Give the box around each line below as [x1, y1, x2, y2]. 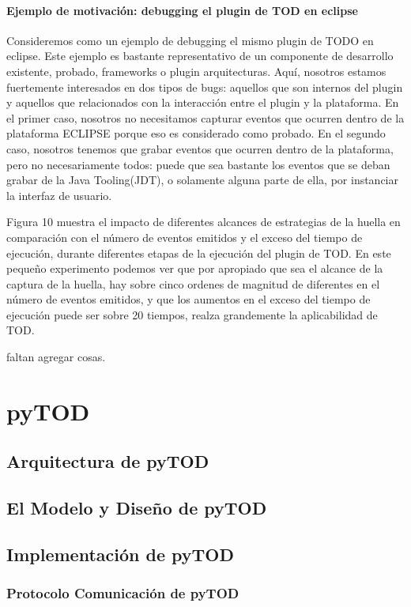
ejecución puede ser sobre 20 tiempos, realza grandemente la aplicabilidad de [6, 306, 378, 322]
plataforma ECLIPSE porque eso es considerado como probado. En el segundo [6, 125, 386, 141]
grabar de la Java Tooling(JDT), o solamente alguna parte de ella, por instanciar [6, 172, 399, 188]
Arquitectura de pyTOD [6, 449, 209, 473]
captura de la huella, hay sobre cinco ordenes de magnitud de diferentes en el [6, 275, 380, 292]
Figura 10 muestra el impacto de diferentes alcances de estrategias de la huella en [6, 213, 401, 230]
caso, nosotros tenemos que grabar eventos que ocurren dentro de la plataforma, [6, 140, 394, 156]
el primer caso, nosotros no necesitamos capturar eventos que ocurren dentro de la [6, 109, 405, 126]
